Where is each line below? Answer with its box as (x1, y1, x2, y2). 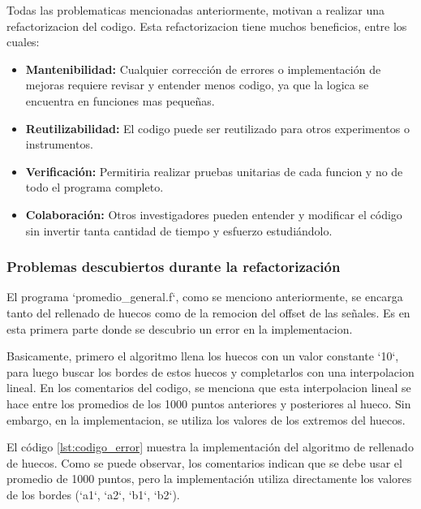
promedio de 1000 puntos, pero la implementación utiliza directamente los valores (6, 470, 412, 487)
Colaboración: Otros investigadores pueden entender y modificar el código (25, 205, 402, 222)
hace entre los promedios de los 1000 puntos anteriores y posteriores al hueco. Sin (6, 395, 411, 412)
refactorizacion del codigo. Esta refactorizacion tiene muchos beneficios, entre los (6, 17, 407, 34)
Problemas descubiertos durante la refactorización (6, 257, 341, 277)
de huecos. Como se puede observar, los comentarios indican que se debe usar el (6, 454, 402, 471)
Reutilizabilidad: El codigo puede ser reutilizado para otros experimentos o (25, 119, 410, 136)
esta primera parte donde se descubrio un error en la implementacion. (6, 320, 353, 337)
